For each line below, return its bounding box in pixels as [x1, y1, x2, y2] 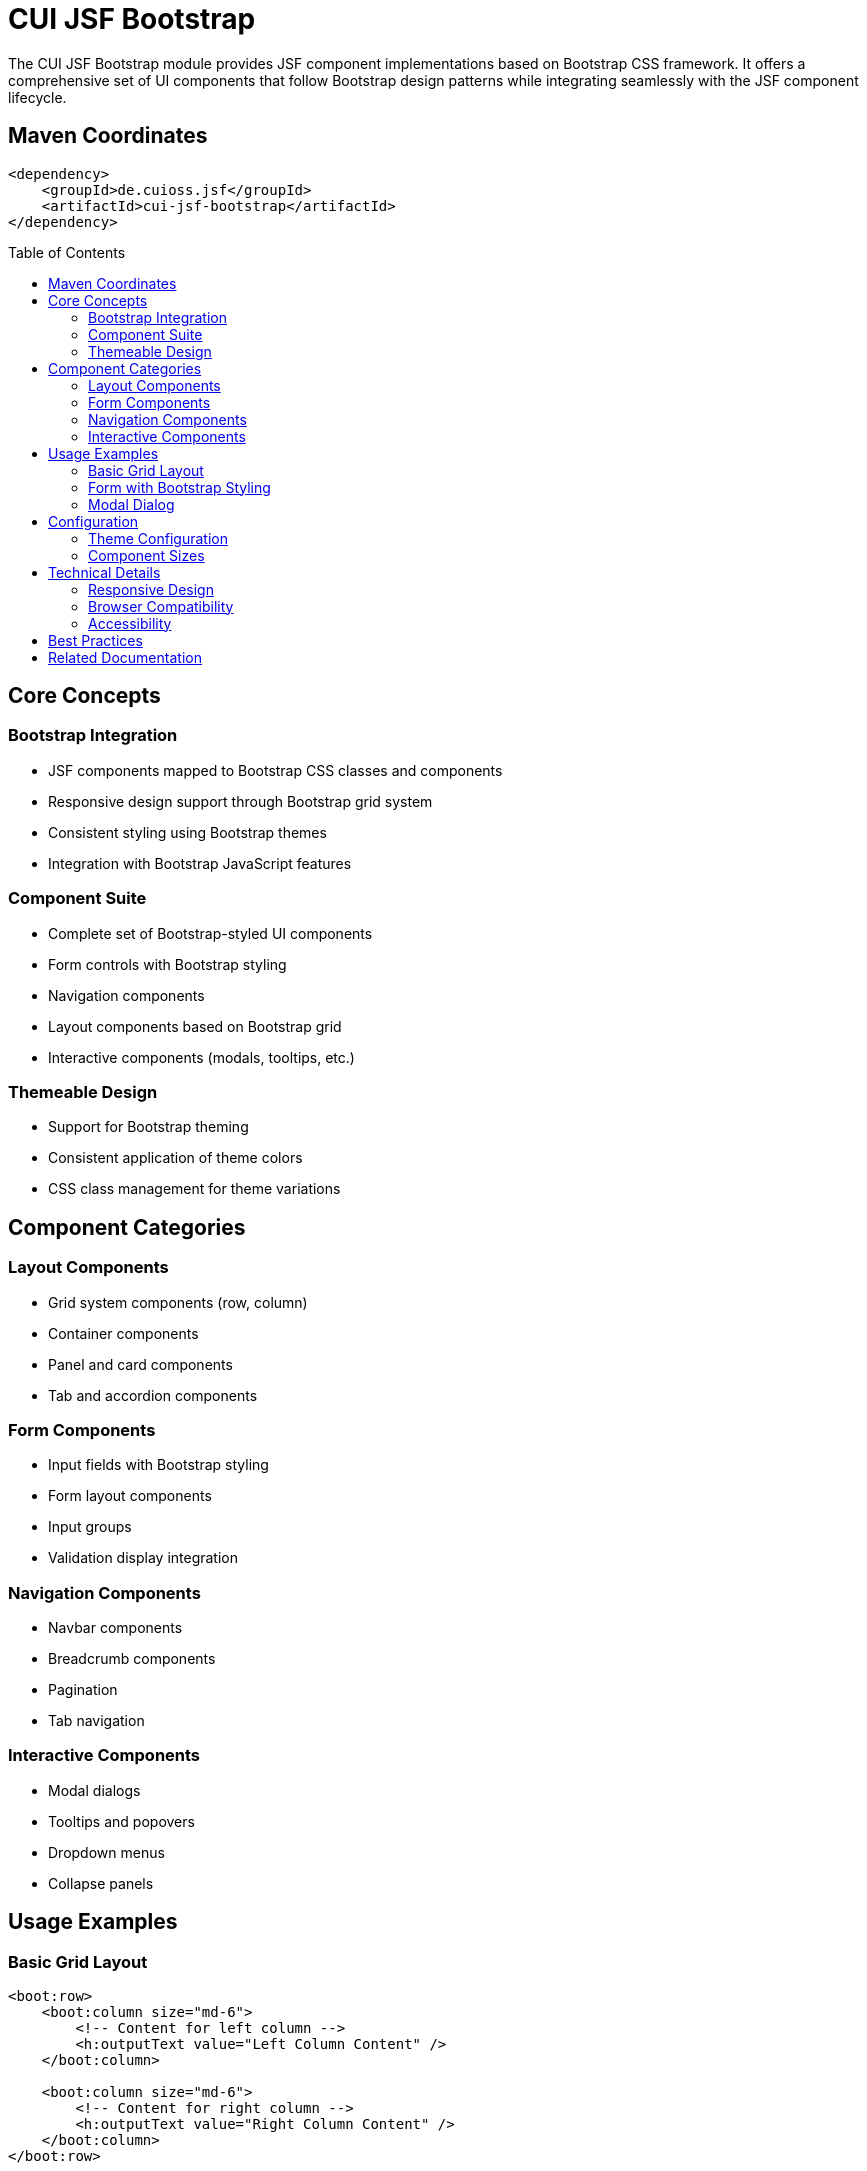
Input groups [48, 1518, 132, 1536]
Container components [48, 1324, 199, 1342]
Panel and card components [48, 1355, 233, 1373]
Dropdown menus [48, 1843, 165, 1861]
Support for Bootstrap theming [48, 1118, 249, 1136]
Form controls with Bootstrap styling [48, 955, 287, 973]
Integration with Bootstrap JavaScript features [48, 854, 352, 872]
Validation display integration [48, 1549, 238, 1567]
